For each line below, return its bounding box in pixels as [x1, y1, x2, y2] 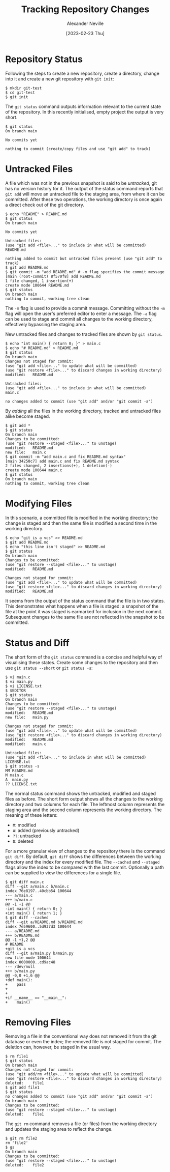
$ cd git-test [5, 90, 36, 95]
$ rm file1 [5, 1054, 28, 1059]
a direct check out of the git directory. [5, 202, 85, 208]
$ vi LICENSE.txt [5, 683, 42, 689]
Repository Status [5, 53, 83, 65]
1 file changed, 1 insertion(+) [5, 278, 74, 283]
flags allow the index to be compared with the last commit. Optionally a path [5, 864, 164, 870]
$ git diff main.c [5, 879, 44, 884]
